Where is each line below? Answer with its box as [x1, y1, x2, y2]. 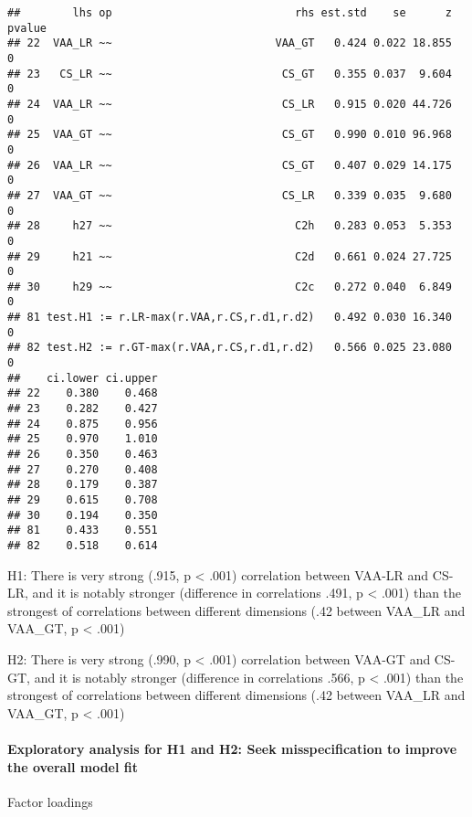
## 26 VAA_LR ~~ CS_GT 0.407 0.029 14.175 [7, 158, 452, 172]
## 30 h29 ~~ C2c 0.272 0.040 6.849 [7, 280, 452, 293]
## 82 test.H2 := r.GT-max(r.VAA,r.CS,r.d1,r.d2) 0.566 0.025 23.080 [7, 341, 452, 355]
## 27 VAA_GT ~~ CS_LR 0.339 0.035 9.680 [7, 188, 452, 202]
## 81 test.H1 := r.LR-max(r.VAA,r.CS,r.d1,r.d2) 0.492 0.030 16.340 [7, 311, 452, 324]
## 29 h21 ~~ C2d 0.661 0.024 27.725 [7, 249, 452, 263]
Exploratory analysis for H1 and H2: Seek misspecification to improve [7, 738, 457, 758]
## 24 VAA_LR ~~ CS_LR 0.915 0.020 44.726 [7, 97, 452, 111]
